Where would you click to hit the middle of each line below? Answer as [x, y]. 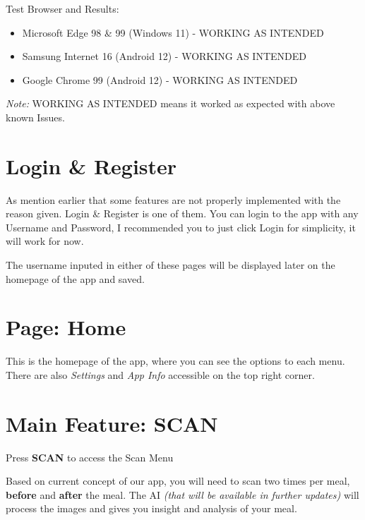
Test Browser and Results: [62, 8]
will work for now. [45, 241]
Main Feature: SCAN [112, 423]
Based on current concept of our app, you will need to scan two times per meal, [178, 481]
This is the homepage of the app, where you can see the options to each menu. [175, 361]
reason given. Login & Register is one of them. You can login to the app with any [182, 213]
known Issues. [35, 117]
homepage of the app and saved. [75, 278]
